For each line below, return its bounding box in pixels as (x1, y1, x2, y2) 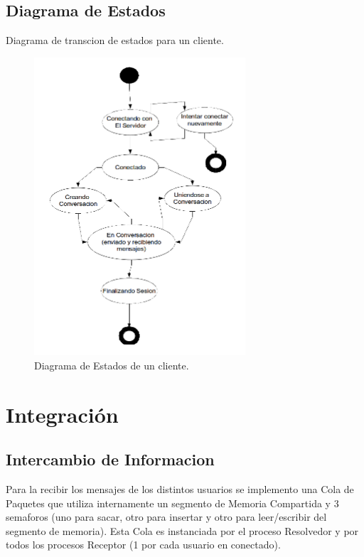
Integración (6, 399, 119, 428)
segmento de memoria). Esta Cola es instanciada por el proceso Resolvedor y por (6, 523, 359, 538)
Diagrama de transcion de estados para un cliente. (6, 33, 224, 48)
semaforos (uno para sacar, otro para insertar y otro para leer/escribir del (6, 509, 327, 524)
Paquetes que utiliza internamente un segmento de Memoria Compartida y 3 (6, 495, 339, 510)
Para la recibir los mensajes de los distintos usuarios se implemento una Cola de (6, 482, 354, 497)
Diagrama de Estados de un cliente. (34, 357, 189, 372)
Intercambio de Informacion (6, 448, 215, 470)
